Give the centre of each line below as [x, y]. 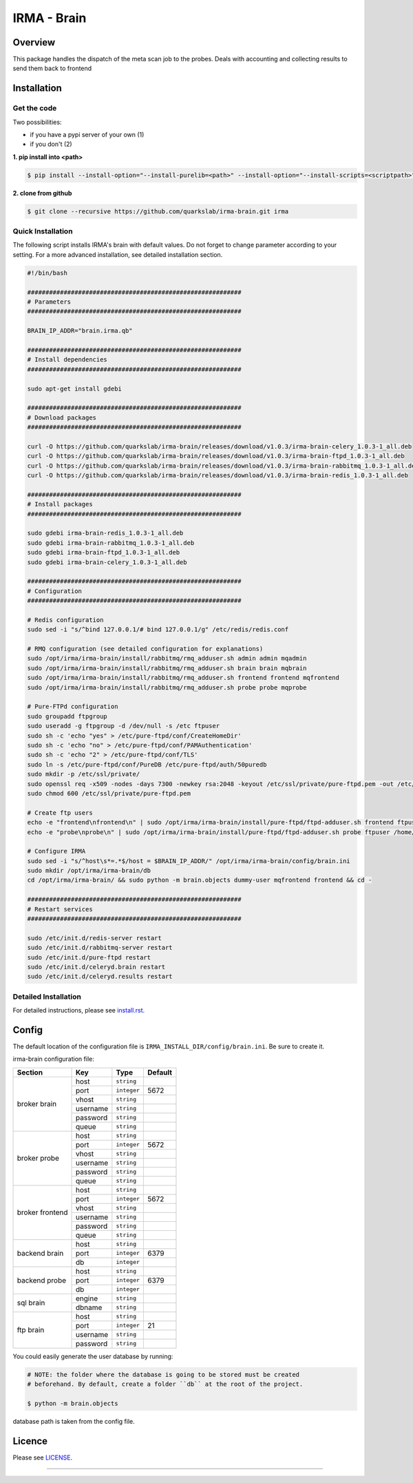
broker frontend [42, 1212]
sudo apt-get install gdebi [74, 388]
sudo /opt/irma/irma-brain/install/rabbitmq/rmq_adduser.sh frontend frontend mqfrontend [183, 678]
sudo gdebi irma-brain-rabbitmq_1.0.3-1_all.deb [111, 543]
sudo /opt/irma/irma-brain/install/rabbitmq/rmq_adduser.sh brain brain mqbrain [167, 668]
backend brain [40, 1253]
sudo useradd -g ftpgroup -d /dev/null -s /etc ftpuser [124, 726]
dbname [89, 1307]
